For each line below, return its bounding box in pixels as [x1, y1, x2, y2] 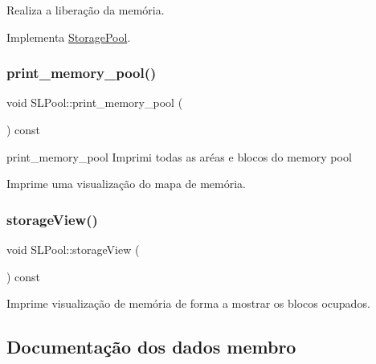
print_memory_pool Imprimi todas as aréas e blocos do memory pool [6, 148, 352, 165]
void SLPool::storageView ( [6, 241, 140, 257]
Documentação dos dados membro [6, 334, 296, 359]
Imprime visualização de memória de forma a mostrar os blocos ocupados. [6, 295, 370, 312]
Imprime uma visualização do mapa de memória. [6, 175, 247, 192]
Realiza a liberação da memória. [6, 2, 165, 18]
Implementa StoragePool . [6, 28, 131, 45]
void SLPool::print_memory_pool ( [6, 94, 183, 111]
